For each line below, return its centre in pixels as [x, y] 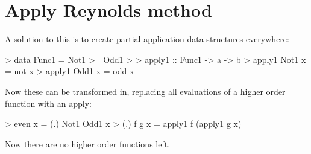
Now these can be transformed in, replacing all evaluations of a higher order [145, 91]
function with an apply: [48, 103]
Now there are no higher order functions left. [88, 143]
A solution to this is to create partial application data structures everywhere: [147, 39]
